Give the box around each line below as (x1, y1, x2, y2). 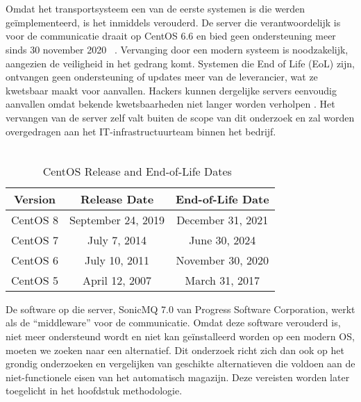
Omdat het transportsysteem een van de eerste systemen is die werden (6, 1, 305, 16)
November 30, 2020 (176, 251, 269, 268)
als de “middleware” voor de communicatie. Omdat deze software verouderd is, (6, 315, 341, 330)
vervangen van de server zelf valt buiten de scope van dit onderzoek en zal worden (6, 110, 355, 124)
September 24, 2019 (69, 211, 165, 228)
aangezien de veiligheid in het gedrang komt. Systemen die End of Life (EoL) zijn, (6, 56, 355, 70)
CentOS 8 (11, 211, 59, 228)
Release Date (80, 190, 154, 207)
